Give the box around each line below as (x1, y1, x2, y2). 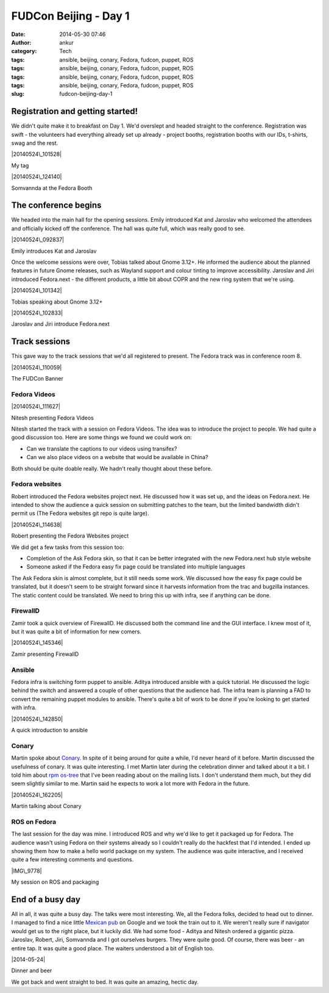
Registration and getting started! (11, 106, 138, 117)
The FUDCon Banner (11, 375, 64, 382)
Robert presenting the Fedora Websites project (11, 532, 129, 540)
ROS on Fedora (11, 817, 57, 826)
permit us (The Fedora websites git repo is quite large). (11, 510, 149, 517)
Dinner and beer (11, 967, 52, 974)
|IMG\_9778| (11, 867, 42, 875)
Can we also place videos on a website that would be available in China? (26, 454, 208, 461)
